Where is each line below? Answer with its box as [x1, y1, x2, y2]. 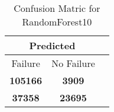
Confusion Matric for [14, 1, 100, 15]
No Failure [51, 56, 95, 70]
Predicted [29, 39, 76, 52]
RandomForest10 [22, 15, 92, 28]
